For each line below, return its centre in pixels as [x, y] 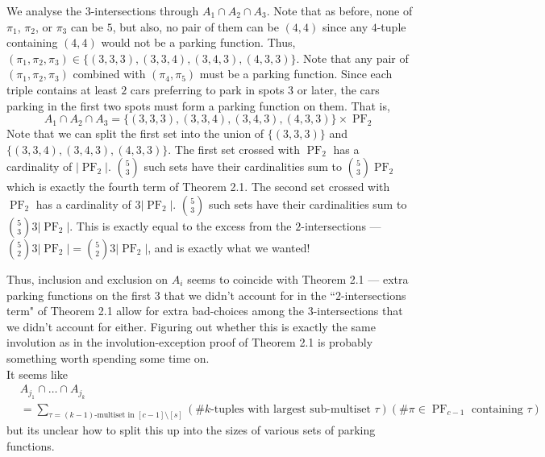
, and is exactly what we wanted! [229, 247]
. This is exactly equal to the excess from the [181, 225]
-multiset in [114, 415]
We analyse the [44, 10]
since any [345, 26]
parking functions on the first [79, 295]
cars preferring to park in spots [207, 89]
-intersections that [358, 311]
